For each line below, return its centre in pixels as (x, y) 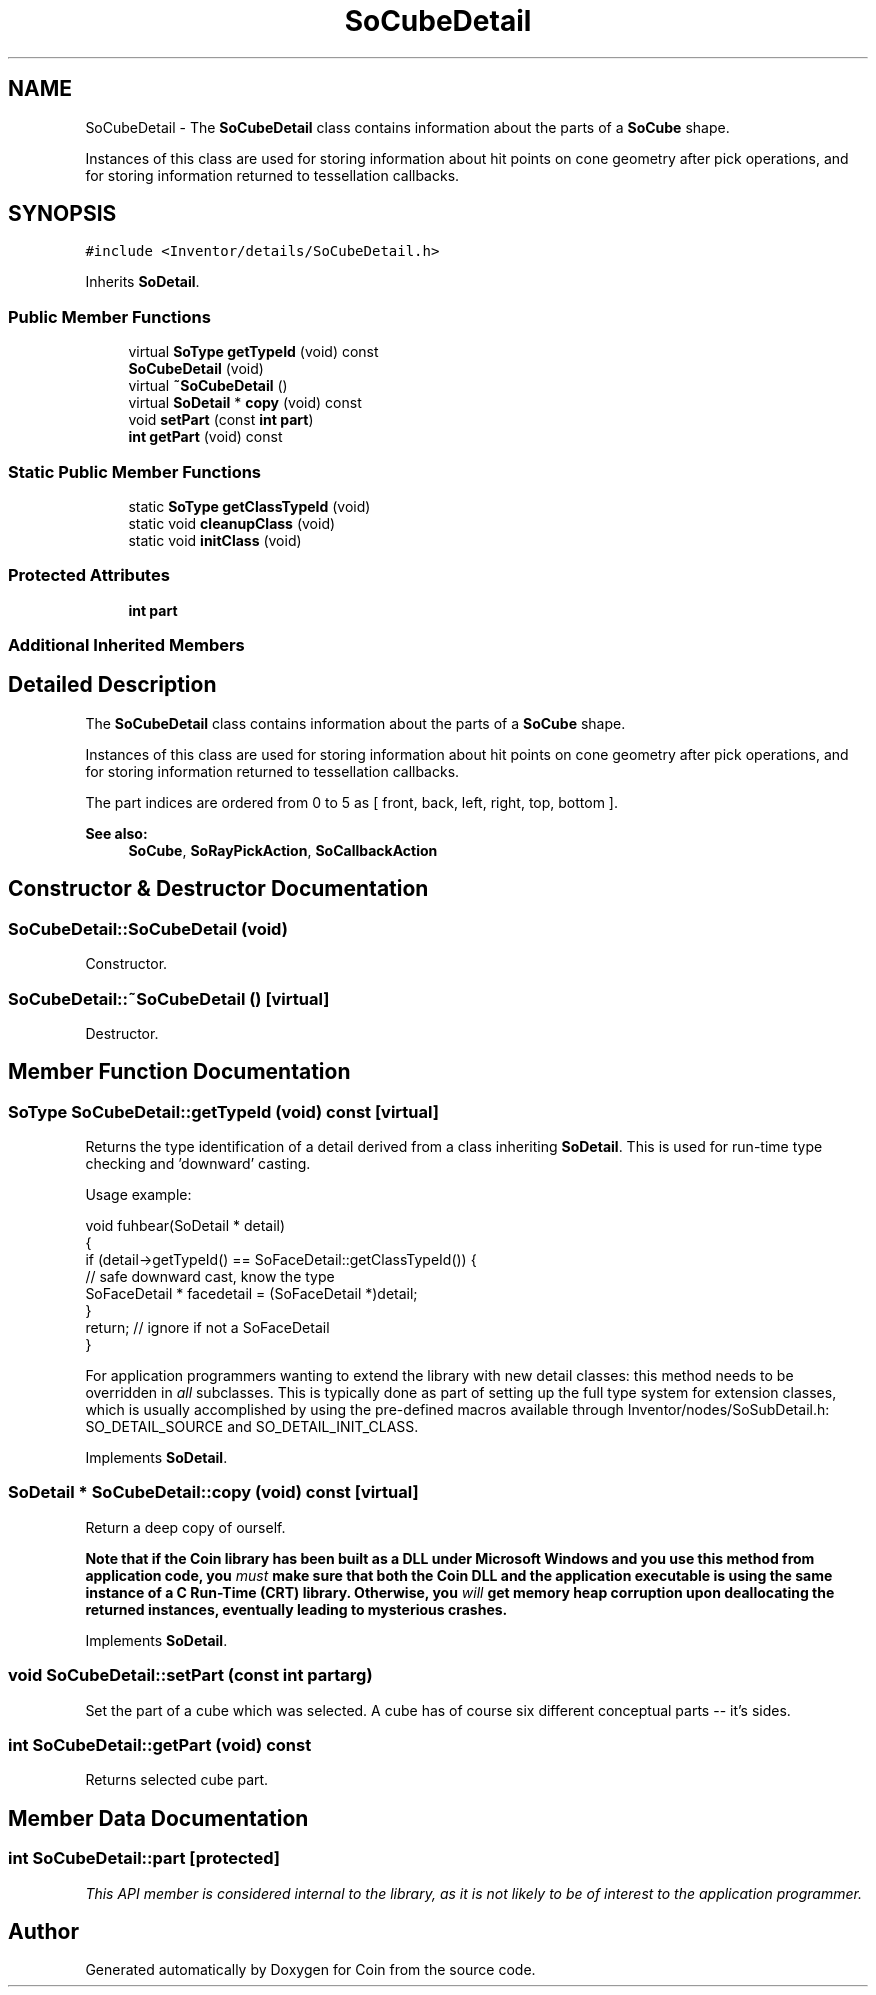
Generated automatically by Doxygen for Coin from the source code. (310, 1970)
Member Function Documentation (179, 1072)
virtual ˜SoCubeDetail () (208, 386)
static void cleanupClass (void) (232, 523)
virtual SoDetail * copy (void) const (245, 403)
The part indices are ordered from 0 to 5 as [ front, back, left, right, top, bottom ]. (351, 802)
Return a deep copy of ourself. (185, 1527)
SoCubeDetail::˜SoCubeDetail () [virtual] (169, 998)
